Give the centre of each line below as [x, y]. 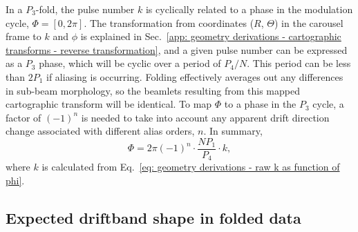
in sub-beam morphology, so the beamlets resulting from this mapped [153, 90]
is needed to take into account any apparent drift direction [205, 117]
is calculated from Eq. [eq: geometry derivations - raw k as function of [191, 167]
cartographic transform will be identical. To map [109, 104]
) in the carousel [309, 22]
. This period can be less [299, 63]
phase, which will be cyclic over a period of [130, 63]
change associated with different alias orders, [100, 131]
